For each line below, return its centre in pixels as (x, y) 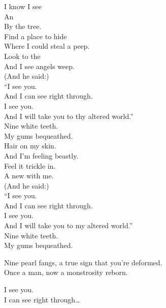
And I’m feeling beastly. (41, 155)
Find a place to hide (36, 36)
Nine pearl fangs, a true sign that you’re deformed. (83, 262)
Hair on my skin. (30, 146)
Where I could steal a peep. (47, 46)
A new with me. (29, 176)
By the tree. (23, 26)
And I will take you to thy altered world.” (69, 116)
